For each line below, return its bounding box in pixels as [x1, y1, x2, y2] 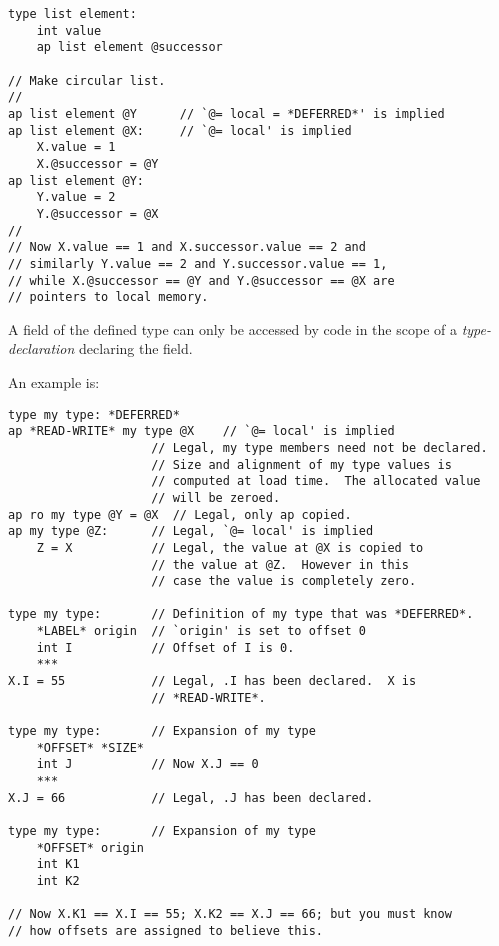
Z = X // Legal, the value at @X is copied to [36, 540, 424, 555]
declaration [8, 338, 75, 359]
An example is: [8, 372, 100, 392]
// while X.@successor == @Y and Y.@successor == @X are [8, 273, 395, 288]
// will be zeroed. [151, 490, 281, 505]
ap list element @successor [36, 40, 223, 55]
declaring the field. [79, 338, 193, 359]
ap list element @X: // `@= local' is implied [8, 123, 352, 138]
